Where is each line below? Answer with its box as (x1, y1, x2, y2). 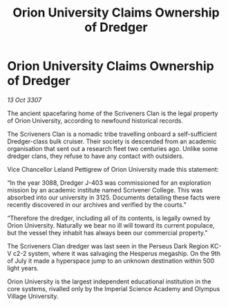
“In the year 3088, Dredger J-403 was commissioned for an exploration (7, 178, 211, 187)
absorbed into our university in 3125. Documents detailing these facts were (7, 193, 221, 201)
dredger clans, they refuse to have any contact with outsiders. (7, 152, 184, 160)
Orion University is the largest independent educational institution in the (7, 277, 212, 286)
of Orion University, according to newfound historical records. (7, 116, 183, 125)
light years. (7, 264, 39, 272)
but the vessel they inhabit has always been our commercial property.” (7, 228, 208, 237)
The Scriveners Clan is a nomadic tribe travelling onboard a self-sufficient (7, 130, 218, 138)
